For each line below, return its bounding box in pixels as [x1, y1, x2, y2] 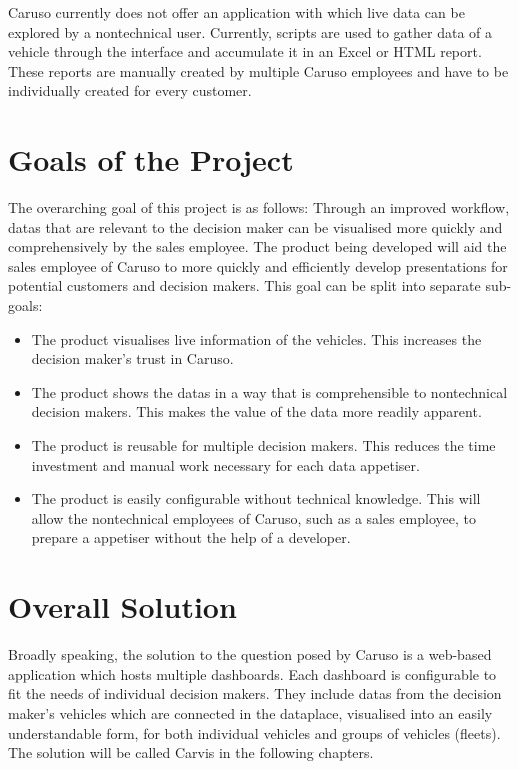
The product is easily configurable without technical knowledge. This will [31, 488, 481, 509]
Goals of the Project [8, 139, 294, 180]
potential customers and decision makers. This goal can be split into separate [8, 275, 481, 296]
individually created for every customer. [8, 80, 252, 101]
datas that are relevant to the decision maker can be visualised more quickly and [8, 216, 503, 237]
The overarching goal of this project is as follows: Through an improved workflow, [8, 197, 510, 218]
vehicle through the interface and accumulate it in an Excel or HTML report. [8, 41, 482, 62]
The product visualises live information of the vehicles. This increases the [31, 328, 482, 349]
